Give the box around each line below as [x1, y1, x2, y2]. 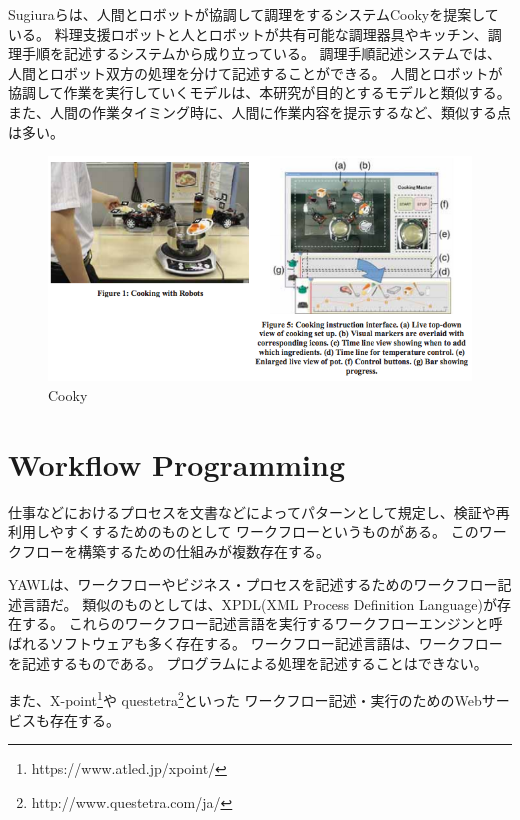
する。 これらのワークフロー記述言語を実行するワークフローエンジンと [21, 613, 489, 634]
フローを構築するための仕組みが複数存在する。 [21, 540, 330, 561]
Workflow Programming [8, 443, 346, 484]
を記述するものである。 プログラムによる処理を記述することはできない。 [8, 652, 488, 673]
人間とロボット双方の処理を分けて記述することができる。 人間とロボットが [8, 62, 503, 83]
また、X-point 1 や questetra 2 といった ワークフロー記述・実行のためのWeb [8, 687, 482, 710]
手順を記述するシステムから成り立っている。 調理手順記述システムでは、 [21, 43, 502, 64]
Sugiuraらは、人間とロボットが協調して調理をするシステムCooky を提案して [8, 4, 499, 24]
